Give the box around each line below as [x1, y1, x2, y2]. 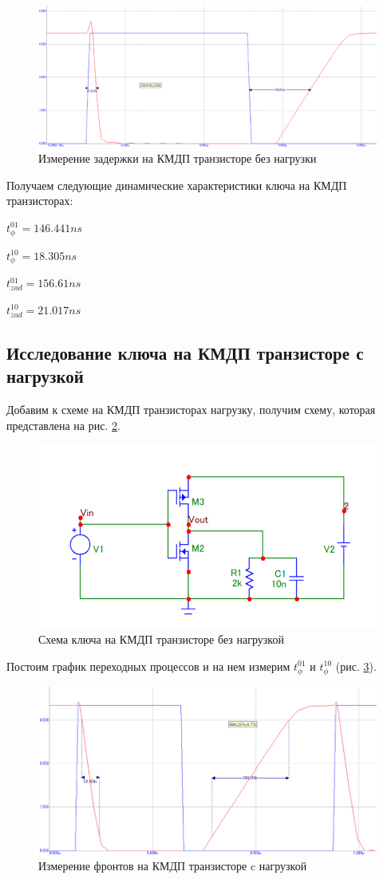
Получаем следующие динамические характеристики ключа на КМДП [6, 176, 347, 193]
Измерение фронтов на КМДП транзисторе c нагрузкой [38, 857, 307, 874]
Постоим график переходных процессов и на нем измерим [6, 657, 290, 674]
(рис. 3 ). [335, 657, 377, 674]
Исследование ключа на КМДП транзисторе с [6, 340, 364, 365]
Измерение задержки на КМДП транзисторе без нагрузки [38, 149, 317, 166]
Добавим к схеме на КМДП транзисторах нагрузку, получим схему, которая [6, 401, 376, 418]
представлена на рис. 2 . [6, 416, 120, 433]
